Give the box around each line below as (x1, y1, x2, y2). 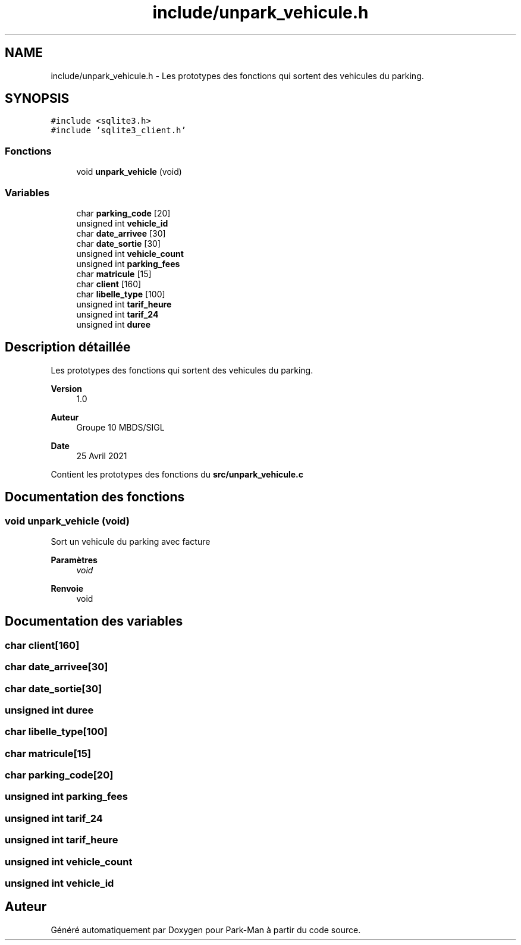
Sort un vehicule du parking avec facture (51, 536, 211, 547)
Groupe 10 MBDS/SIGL (76, 422, 165, 432)
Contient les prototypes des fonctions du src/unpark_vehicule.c (51, 469, 303, 479)
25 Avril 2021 (76, 450, 127, 461)
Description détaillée (5, 340, 131, 355)
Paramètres (51, 555, 98, 565)
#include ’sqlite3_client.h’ (51, 125, 186, 136)
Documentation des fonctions (5, 489, 185, 505)
